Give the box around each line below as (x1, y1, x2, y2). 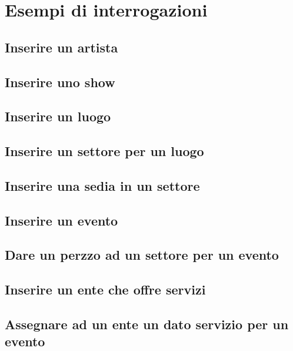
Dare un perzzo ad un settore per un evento (5, 246, 279, 264)
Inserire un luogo (5, 107, 111, 125)
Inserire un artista (5, 38, 118, 56)
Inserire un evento (5, 211, 118, 229)
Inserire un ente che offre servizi (5, 280, 206, 299)
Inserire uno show (5, 72, 115, 91)
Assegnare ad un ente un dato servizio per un (5, 315, 289, 333)
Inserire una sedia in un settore (5, 176, 200, 194)
